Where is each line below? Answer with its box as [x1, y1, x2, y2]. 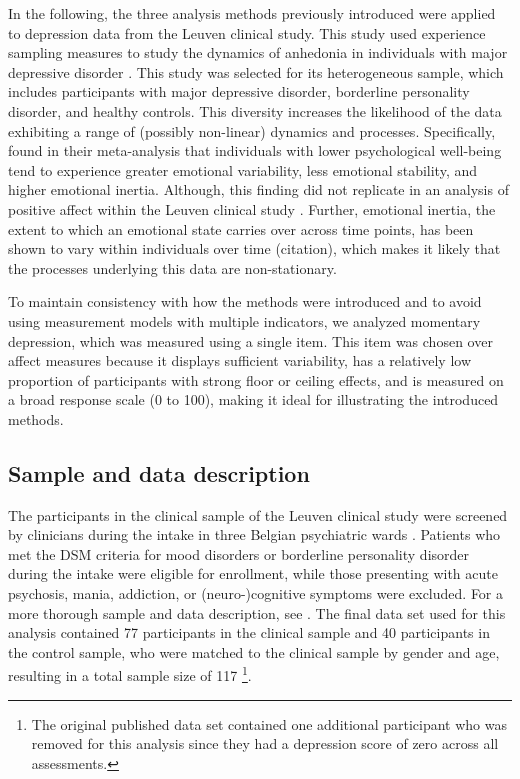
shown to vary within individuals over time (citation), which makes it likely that [8, 238, 501, 259]
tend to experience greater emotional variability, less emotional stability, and [8, 159, 478, 180]
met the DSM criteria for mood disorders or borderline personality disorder [8, 543, 470, 564]
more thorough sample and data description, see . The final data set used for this [8, 602, 506, 623]
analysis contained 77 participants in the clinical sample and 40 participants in [8, 622, 490, 643]
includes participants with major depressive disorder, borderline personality [8, 81, 470, 102]
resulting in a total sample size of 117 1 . [8, 662, 252, 686]
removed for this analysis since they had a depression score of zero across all [31, 733, 499, 754]
